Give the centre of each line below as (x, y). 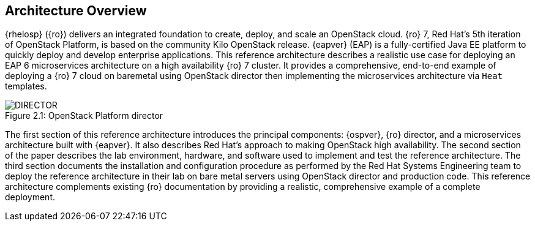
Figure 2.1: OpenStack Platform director (84, 116)
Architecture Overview (76, 11)
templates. (26, 86)
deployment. (30, 197)
